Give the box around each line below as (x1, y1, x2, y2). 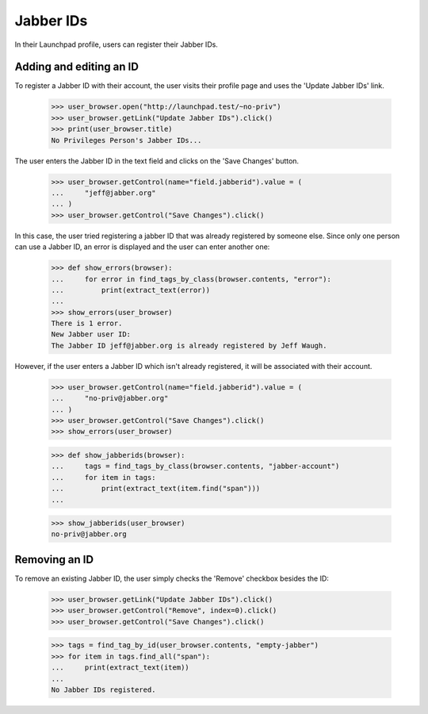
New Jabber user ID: (51, 330, 131, 339)
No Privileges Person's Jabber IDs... (51, 136, 202, 144)
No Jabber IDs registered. (51, 685, 156, 694)
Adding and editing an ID (14, 60, 139, 74)
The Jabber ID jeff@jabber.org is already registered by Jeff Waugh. (51, 341, 327, 350)
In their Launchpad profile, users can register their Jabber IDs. (14, 40, 218, 49)
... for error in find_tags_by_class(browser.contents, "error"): (51, 274, 332, 283)
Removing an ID (14, 552, 94, 566)
